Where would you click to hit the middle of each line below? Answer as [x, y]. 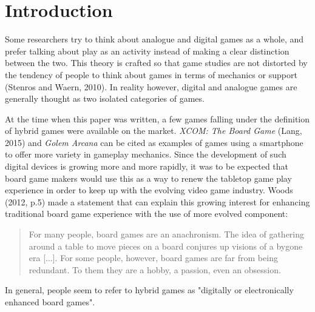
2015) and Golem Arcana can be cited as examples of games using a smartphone [154, 142]
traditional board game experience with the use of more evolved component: [147, 214]
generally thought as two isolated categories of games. [105, 98]
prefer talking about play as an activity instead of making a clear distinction [147, 51]
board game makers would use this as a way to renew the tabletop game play [148, 178]
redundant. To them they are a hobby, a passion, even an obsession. [155, 269]
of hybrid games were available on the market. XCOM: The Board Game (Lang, [154, 131]
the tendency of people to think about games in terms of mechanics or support [151, 74]
